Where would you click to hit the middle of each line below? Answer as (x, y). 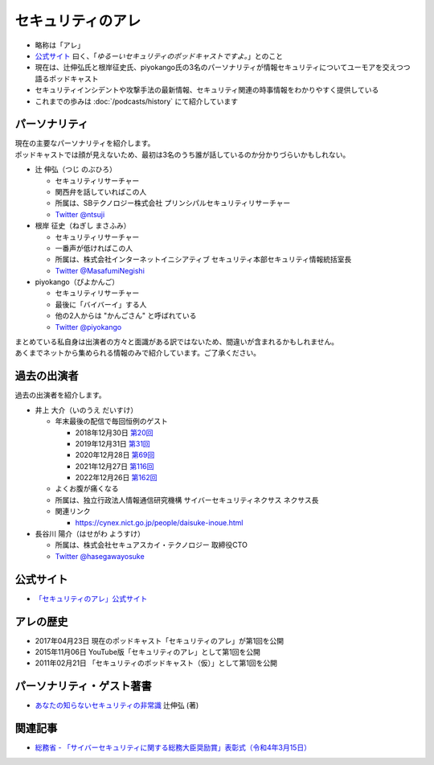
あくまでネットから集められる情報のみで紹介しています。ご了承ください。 (138, 353)
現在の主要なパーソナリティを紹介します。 (85, 143)
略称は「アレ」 (59, 45)
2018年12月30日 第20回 (114, 432)
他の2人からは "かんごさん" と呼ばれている (126, 316)
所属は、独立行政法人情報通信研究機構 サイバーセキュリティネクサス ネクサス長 (187, 500)
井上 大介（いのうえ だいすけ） (86, 409)
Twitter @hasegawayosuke (100, 556)
